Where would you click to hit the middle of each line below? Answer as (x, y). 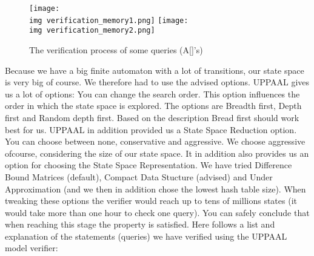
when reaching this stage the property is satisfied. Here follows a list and (140, 224)
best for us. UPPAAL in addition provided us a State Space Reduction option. (151, 129)
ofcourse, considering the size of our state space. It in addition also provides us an (157, 153)
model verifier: (32, 248)
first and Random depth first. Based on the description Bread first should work (152, 117)
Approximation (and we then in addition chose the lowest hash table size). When (155, 189)
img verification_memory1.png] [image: (109, 20)
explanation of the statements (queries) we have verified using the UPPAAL (146, 236)
